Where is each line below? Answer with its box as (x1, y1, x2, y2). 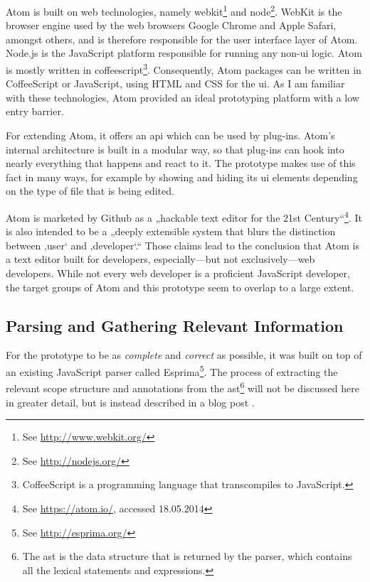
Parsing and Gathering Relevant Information (6, 314, 344, 336)
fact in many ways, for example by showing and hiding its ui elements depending (6, 169, 358, 184)
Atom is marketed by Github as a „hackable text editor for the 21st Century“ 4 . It (6, 208, 362, 225)
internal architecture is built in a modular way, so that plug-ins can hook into (6, 141, 344, 156)
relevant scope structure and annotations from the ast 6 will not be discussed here (6, 379, 359, 395)
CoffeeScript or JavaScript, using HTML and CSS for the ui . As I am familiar (6, 76, 345, 91)
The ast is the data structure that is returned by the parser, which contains (22, 549, 352, 564)
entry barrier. (6, 104, 64, 119)
